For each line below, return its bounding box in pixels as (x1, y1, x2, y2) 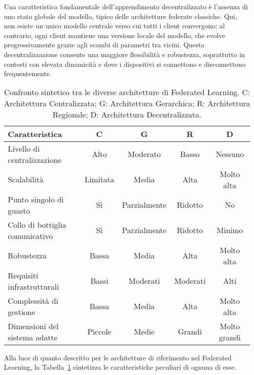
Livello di (8, 142, 40, 154)
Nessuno (215, 148, 244, 160)
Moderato (127, 148, 161, 160)
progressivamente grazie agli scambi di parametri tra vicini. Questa (4, 39, 205, 50)
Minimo (216, 224, 243, 236)
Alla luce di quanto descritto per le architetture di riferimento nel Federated (4, 352, 232, 362)
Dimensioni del (8, 320, 59, 332)
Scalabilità (8, 174, 43, 185)
